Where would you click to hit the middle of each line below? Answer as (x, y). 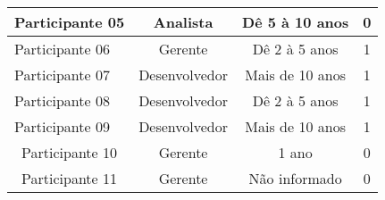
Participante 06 (62, 49)
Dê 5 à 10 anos (296, 22)
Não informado (295, 178)
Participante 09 (62, 126)
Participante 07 (62, 75)
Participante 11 (70, 178)
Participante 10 (70, 152)
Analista (183, 22)
